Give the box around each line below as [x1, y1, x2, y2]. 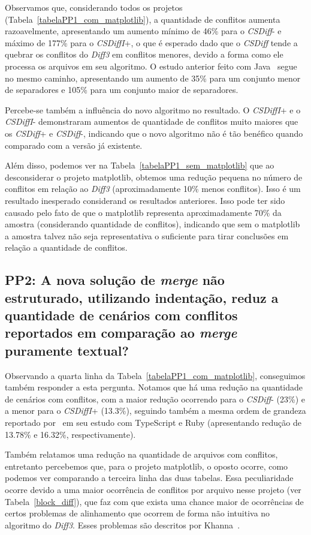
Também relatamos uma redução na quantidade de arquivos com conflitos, [5, 448, 278, 461]
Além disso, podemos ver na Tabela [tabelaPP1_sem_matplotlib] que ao [5, 159, 274, 172]
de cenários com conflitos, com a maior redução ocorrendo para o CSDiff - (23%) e [5, 392, 305, 405]
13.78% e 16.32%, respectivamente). [5, 428, 136, 440]
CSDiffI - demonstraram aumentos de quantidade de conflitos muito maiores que [5, 115, 298, 128]
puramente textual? [5, 341, 129, 359]
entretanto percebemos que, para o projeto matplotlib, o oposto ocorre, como [5, 459, 288, 472]
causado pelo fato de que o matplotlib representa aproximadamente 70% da [5, 206, 282, 218]
